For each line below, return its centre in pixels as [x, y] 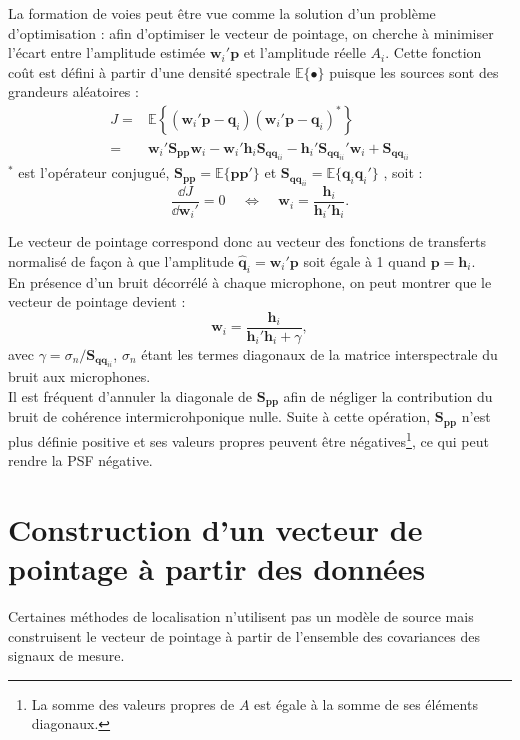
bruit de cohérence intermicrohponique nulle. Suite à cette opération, [219, 416]
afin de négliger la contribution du [388, 396]
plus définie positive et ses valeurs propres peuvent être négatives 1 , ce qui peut [248, 439]
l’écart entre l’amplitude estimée [107, 52]
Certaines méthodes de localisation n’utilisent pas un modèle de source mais [241, 616]
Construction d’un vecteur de [215, 528]
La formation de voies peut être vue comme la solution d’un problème [222, 13]
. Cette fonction [433, 52]
